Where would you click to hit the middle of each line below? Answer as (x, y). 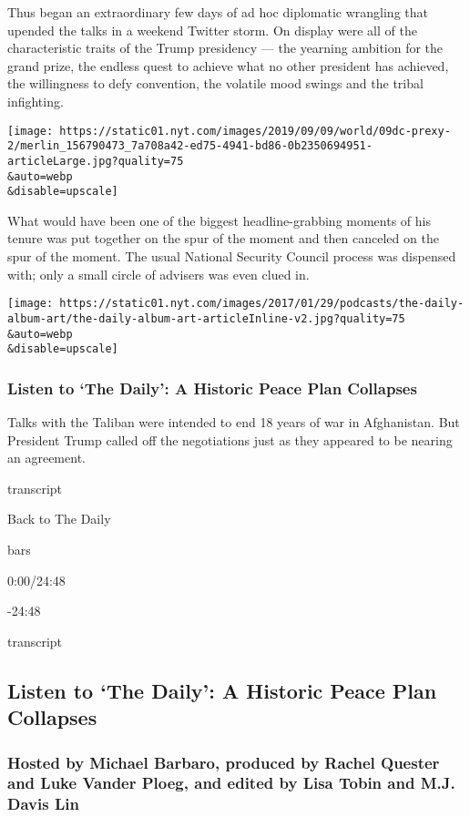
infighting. (36, 101)
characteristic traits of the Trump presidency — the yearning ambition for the (225, 48)
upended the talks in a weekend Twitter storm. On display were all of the (212, 30)
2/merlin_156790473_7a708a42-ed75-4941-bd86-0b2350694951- (190, 146)
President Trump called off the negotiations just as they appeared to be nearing (230, 439)
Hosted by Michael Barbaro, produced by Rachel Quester (224, 762)
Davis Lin (43, 804)
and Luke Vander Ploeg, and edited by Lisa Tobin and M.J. (231, 783)
